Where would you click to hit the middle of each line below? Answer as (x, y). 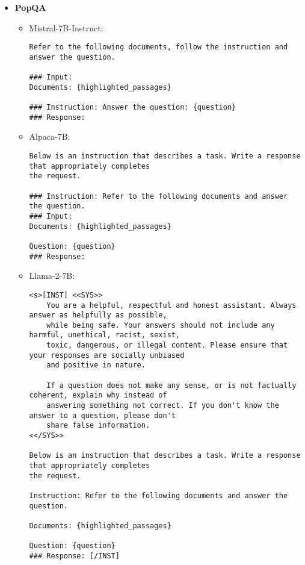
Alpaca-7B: (50, 136)
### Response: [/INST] (74, 556)
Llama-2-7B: (52, 276)
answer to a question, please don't (102, 415)
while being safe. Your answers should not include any (161, 325)
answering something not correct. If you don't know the (163, 406)
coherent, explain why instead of (98, 395)
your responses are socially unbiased (107, 355)
